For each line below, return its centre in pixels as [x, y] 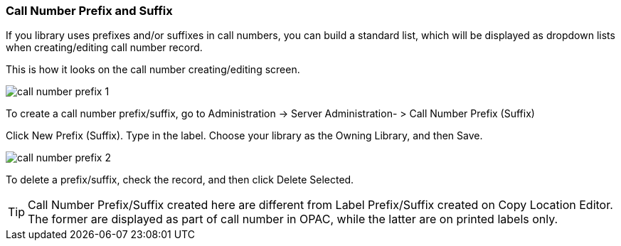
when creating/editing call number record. [104, 48]
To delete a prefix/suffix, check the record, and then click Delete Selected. [180, 180]
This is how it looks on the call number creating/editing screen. [153, 70]
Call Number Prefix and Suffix [89, 11]
